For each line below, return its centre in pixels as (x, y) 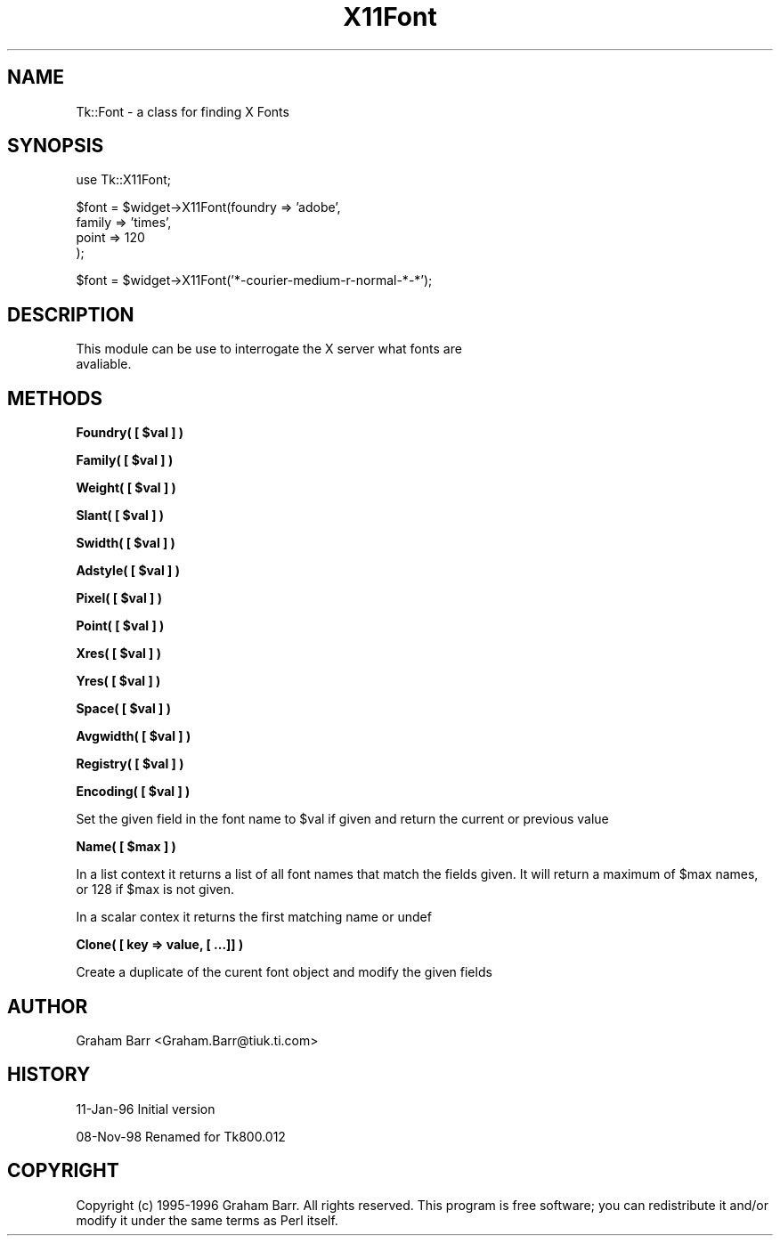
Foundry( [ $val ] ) (130, 433)
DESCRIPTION (71, 314)
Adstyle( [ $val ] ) (128, 571)
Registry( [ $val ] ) (130, 764)
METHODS (55, 398)
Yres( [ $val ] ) (118, 681)
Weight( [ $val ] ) (126, 488)
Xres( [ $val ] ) (118, 654)
